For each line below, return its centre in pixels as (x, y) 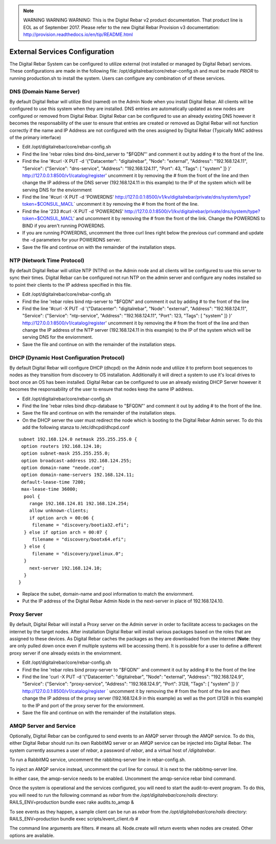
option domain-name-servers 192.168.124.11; (78, 475)
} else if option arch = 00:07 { (66, 532)
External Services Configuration (62, 51)
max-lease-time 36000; (50, 489)
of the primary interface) (35, 137)
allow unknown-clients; (59, 511)
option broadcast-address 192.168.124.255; (77, 460)
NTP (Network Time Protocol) (47, 260)
